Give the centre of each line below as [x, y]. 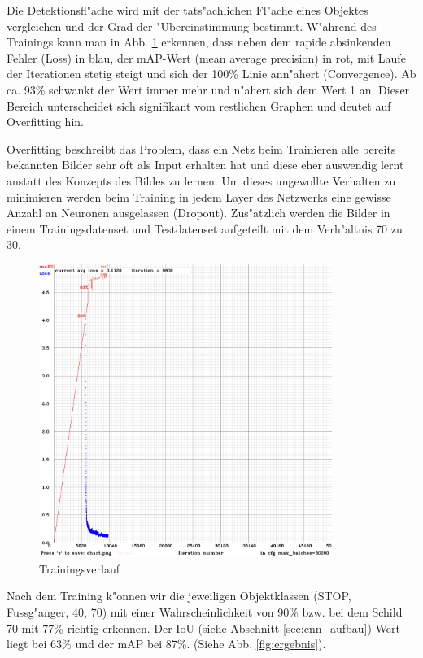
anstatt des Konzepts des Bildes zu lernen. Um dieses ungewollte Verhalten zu [201, 180]
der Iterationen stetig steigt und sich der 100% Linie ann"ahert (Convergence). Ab [211, 74]
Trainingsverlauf [79, 568]
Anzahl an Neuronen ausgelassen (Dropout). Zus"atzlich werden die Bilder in [198, 213]
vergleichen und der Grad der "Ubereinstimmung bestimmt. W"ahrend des [192, 26]
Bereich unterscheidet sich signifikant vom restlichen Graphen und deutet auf [199, 105]
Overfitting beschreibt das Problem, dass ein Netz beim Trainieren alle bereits [201, 148]
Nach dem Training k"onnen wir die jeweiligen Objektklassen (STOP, [179, 596]
